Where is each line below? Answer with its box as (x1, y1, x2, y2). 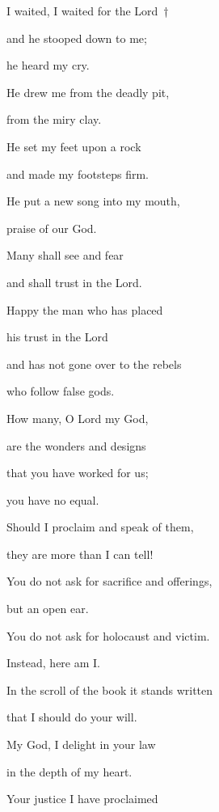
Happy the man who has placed (6, 301, 163, 318)
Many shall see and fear (6, 247, 124, 264)
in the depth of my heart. (6, 763, 133, 780)
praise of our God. (6, 219, 97, 236)
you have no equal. (6, 491, 99, 508)
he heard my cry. (6, 57, 90, 74)
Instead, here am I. (6, 654, 100, 671)
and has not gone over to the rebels (6, 355, 182, 372)
